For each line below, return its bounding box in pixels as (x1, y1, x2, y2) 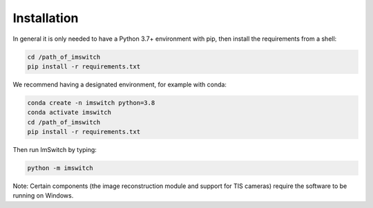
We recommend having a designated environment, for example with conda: (12, 80, 227, 88)
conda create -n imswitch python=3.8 (27, 99, 155, 106)
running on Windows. (12, 191, 74, 200)
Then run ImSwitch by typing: (12, 146, 97, 154)
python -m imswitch (27, 164, 93, 172)
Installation (12, 10, 79, 26)
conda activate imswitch (27, 108, 112, 117)
